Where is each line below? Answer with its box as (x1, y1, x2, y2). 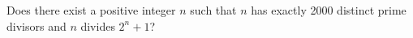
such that (190, 2, 237, 18)
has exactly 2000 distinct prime (251, 2, 407, 18)
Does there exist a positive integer (6, 2, 176, 18)
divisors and (6, 17, 67, 34)
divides (80, 17, 115, 34)
